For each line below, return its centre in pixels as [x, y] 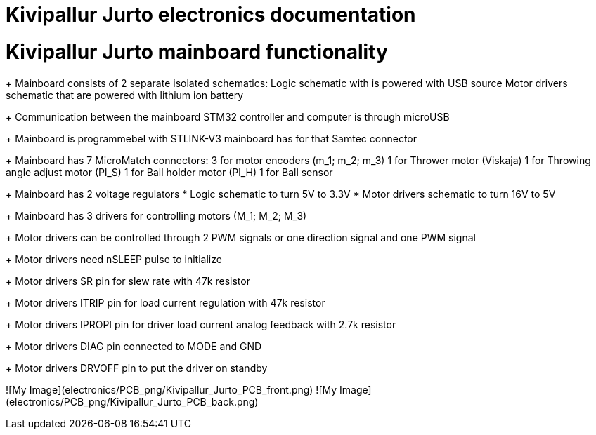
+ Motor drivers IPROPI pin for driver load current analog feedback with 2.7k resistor [201, 324]
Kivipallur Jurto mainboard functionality [197, 52]
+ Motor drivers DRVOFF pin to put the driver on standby [137, 368]
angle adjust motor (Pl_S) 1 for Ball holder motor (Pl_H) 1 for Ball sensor [169, 172]
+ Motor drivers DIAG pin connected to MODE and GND [134, 346]
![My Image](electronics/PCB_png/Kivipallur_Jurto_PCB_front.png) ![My [171, 389]
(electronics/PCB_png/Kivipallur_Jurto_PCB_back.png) [132, 401]
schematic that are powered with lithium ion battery [125, 95]
